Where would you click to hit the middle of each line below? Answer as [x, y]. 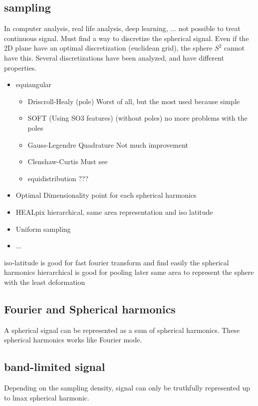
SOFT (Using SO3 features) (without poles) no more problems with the [137, 118]
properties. [20, 67]
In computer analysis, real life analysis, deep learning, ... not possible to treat [122, 28]
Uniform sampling [43, 229]
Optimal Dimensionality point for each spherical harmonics [106, 195]
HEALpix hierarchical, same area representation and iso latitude [114, 212]
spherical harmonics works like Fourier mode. [73, 340]
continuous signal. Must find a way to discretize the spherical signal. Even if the [127, 38]
